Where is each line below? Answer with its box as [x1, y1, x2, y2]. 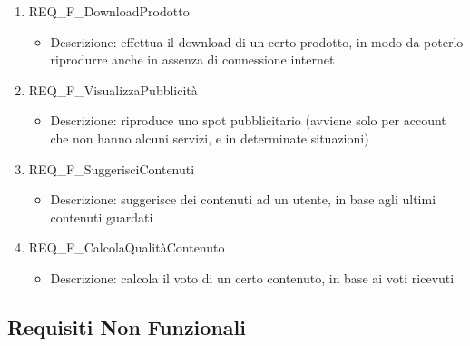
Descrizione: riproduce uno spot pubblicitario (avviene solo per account [50, 111, 446, 130]
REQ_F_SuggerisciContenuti [28, 159, 195, 178]
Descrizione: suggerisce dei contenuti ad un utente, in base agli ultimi [50, 190, 436, 209]
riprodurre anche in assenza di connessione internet [50, 50, 335, 69]
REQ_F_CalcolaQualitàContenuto [28, 238, 225, 257]
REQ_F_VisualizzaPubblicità [28, 80, 198, 99]
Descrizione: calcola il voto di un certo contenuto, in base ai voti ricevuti [50, 268, 455, 287]
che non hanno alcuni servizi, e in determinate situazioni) [50, 128, 369, 147]
